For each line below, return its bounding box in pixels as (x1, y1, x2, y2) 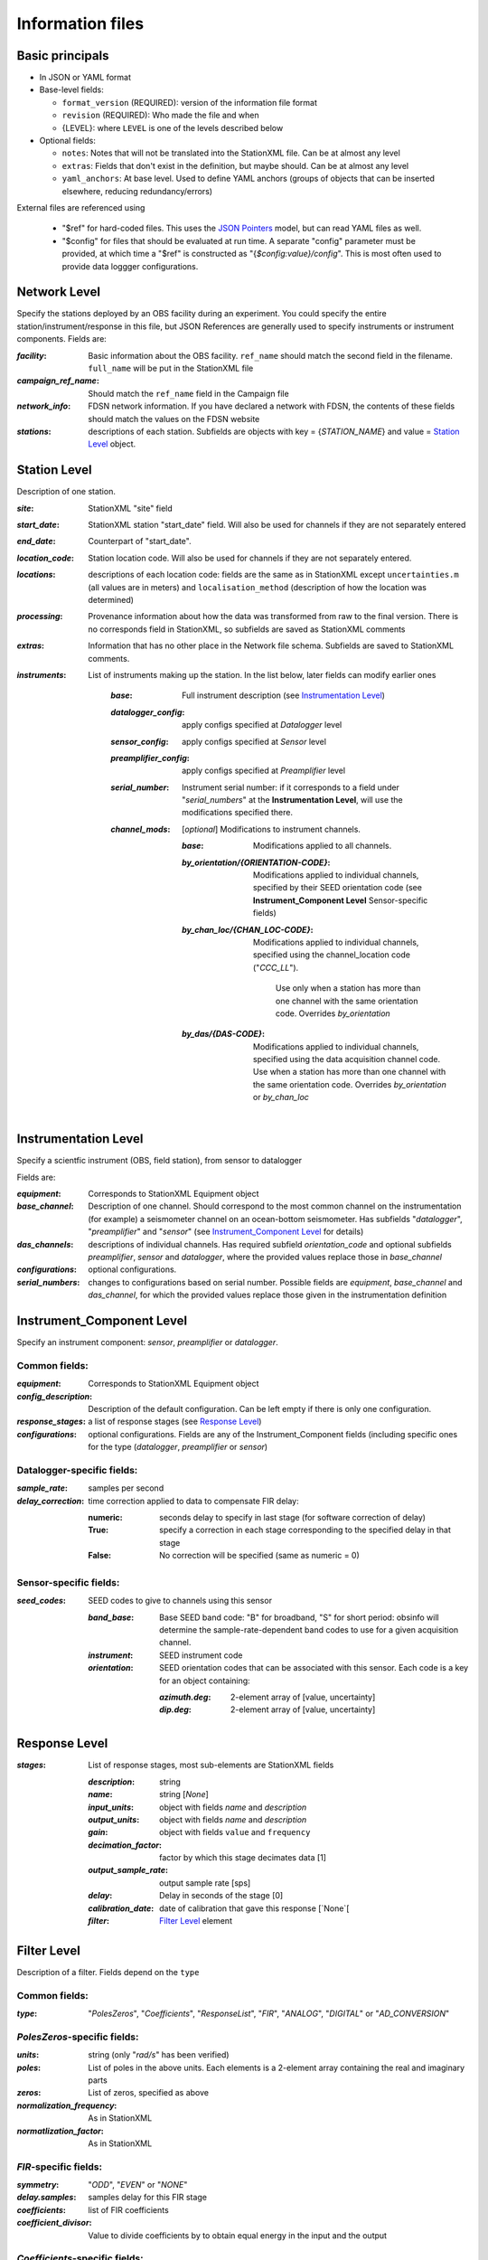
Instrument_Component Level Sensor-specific (253, 895, 428, 906)
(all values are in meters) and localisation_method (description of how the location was (88, 581, 427, 592)
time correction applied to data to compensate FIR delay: (88, 1495, 299, 1506)
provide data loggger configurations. (61, 260, 199, 271)
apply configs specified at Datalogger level (182, 720, 343, 730)
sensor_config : (110, 736, 169, 747)
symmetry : (16, 2180, 60, 2190)
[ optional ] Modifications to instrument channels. (182, 824, 361, 834)
